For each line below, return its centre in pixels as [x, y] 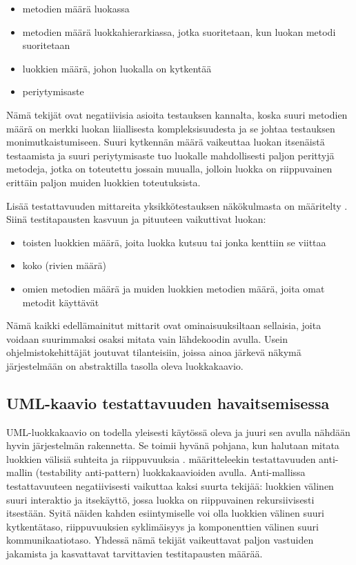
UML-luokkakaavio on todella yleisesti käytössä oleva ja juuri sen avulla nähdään [178, 432]
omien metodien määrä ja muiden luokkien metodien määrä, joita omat [174, 288]
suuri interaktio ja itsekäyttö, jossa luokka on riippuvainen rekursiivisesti [160, 499]
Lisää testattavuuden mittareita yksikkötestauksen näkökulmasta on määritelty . [177, 205]
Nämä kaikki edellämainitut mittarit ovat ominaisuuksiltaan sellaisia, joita [164, 325]
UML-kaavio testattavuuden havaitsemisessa [168, 403]
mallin [20, 472]
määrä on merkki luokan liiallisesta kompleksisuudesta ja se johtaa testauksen [171, 128]
